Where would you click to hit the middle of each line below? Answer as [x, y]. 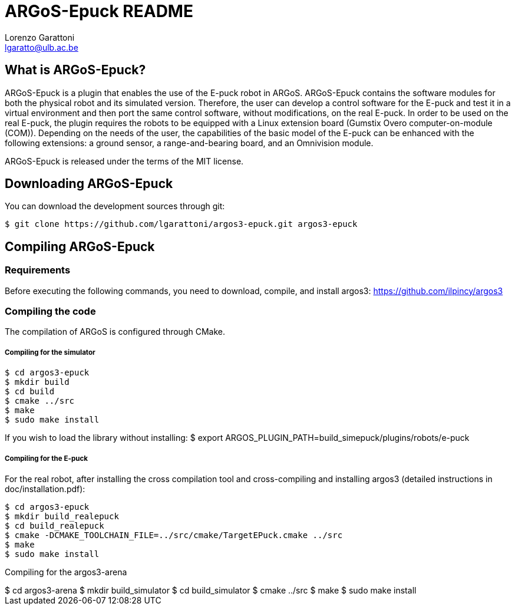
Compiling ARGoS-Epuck [80, 246]
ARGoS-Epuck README [99, 11]
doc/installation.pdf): [45, 489]
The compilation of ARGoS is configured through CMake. [115, 332]
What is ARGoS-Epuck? [75, 70]
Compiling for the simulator [50, 352]
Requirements [38, 270]
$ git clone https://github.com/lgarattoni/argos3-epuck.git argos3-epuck [181, 224]
